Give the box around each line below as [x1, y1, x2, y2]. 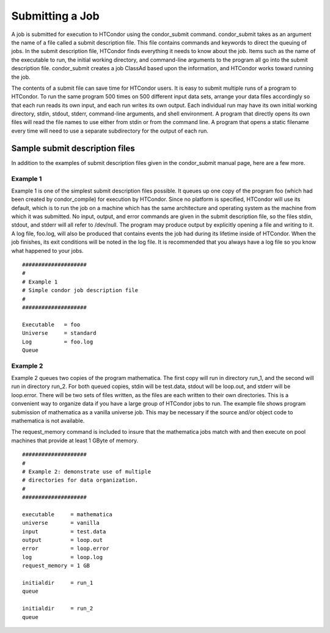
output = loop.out [22, 536, 103, 544]
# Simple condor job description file [22, 287, 139, 294]
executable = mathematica [22, 511, 113, 518]
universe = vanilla [22, 519, 100, 527]
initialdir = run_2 [22, 605, 94, 612]
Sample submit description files [11, 143, 136, 153]
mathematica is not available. [11, 417, 85, 425]
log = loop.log [22, 554, 103, 560]
